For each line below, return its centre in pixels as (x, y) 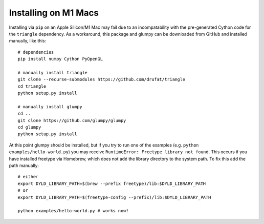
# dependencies (36, 52)
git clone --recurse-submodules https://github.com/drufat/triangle (101, 80)
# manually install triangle (53, 72)
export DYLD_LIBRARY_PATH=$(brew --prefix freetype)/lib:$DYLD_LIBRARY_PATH (112, 183)
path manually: (24, 165)
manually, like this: (28, 41)
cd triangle (32, 86)
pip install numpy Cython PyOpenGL (60, 59)
